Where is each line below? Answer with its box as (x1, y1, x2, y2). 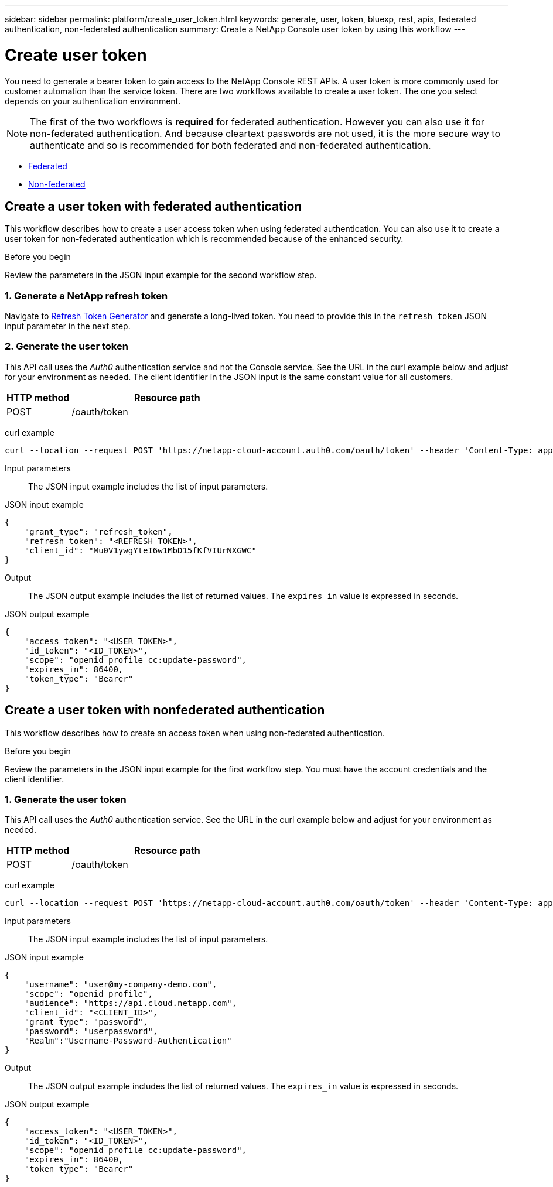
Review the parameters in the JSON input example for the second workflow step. (5, 270, 317, 280)
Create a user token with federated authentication (5, 199, 302, 214)
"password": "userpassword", (24, 1027, 158, 1037)
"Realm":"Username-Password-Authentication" (24, 1036, 232, 1046)
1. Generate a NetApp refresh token (5, 289, 168, 302)
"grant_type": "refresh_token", (24, 526, 173, 536)
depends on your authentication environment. (5, 95, 181, 106)
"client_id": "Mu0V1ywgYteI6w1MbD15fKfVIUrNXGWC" (24, 545, 257, 555)
